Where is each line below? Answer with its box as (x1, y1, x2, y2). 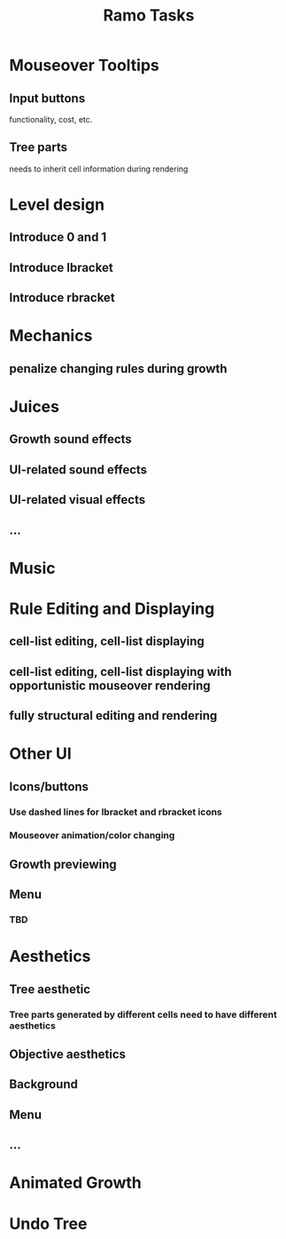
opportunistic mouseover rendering (9, 678, 211, 693)
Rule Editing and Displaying (9, 599, 215, 618)
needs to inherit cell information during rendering (9, 163, 189, 174)
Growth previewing (9, 856, 117, 871)
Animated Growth (9, 1173, 142, 1193)
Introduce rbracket (9, 290, 115, 306)
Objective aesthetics (9, 1047, 127, 1062)
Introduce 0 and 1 (9, 230, 107, 245)
